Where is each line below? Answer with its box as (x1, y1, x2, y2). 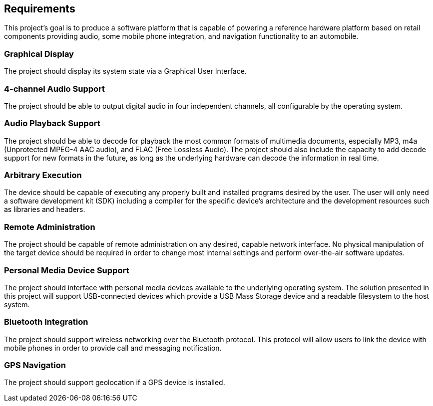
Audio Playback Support (4, 118, 100, 129)
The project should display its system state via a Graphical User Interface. (4, 67, 247, 76)
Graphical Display (4, 48, 74, 59)
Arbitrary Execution (4, 170, 82, 181)
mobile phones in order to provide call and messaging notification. (4, 343, 222, 352)
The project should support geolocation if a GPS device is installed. (4, 378, 225, 387)
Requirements (4, 2, 75, 15)
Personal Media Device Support (4, 265, 129, 275)
